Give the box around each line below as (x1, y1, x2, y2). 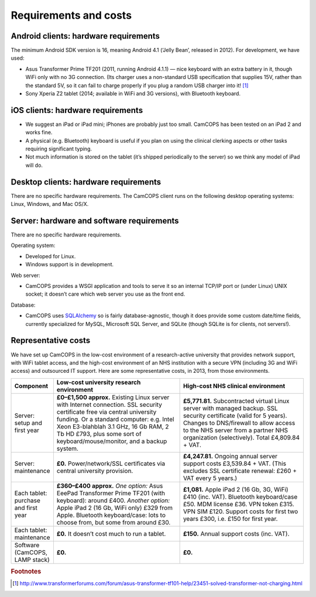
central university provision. (56, 466, 133, 475)
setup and (14, 418, 42, 427)
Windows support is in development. (25, 261, 114, 268)
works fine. (25, 129, 53, 136)
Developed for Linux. (25, 252, 76, 260)
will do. (25, 162, 43, 169)
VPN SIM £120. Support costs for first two (183, 507, 298, 515)
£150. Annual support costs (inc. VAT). (183, 530, 290, 538)
